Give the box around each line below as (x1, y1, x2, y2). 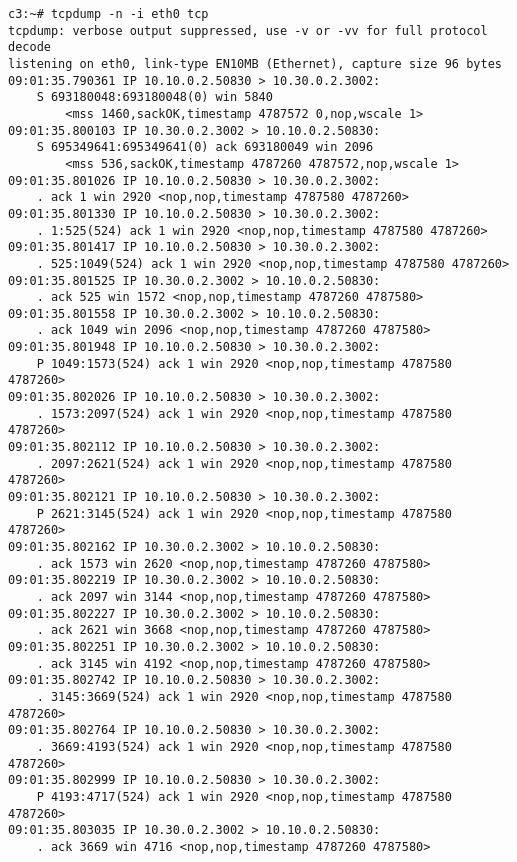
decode (8, 40, 51, 55)
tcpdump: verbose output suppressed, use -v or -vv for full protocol (8, 23, 488, 38)
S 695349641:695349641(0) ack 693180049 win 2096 (36, 140, 374, 155)
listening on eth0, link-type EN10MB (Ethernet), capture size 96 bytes (8, 56, 502, 71)
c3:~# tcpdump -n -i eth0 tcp (8, 7, 209, 21)
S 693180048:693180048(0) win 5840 (36, 90, 273, 105)
